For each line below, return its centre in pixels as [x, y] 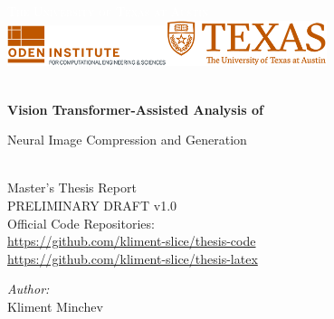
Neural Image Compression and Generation [127, 140]
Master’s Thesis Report [72, 188]
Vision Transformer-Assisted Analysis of [135, 109]
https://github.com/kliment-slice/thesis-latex [133, 258]
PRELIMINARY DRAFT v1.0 [92, 206]
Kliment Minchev [55, 307]
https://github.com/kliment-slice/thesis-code [132, 241]
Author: [29, 289]
